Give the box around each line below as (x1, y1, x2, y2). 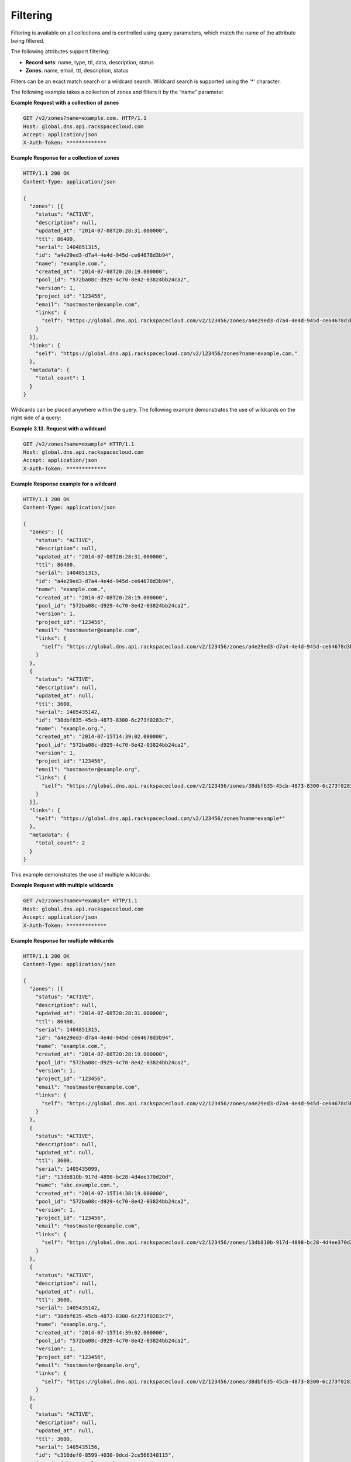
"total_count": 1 (35, 375, 85, 381)
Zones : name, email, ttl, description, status (25, 67, 129, 74)
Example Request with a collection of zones (11, 99, 119, 106)
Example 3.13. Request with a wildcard (11, 425, 106, 432)
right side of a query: (11, 414, 61, 421)
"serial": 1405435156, (35, 1443, 101, 1450)
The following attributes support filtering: (11, 48, 110, 55)
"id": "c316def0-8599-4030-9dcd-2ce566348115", (35, 1452, 175, 1458)
